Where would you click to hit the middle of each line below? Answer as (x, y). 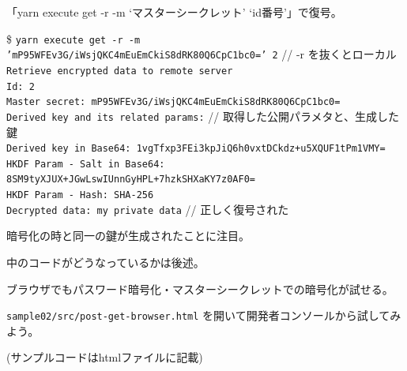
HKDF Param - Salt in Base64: (86, 164)
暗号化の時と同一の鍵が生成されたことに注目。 (128, 236)
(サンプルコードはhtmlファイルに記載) (105, 357)
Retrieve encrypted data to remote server (120, 71)
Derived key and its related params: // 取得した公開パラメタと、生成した (203, 116)
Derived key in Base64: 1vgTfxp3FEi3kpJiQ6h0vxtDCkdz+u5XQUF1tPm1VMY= (196, 149)
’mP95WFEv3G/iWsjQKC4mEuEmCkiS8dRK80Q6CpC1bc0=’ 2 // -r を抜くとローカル (202, 54)
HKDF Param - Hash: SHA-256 (80, 195)
